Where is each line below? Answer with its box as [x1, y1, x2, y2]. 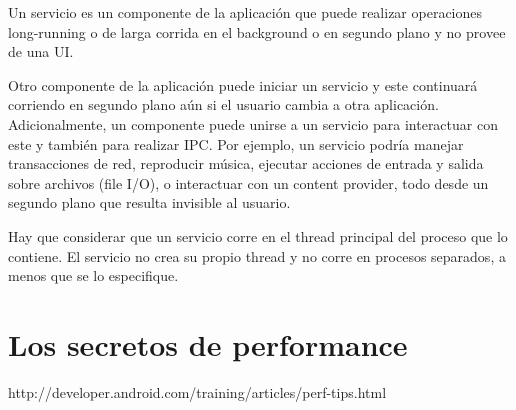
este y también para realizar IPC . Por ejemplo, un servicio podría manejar [8, 133, 464, 154]
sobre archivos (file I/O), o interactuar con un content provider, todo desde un [8, 172, 489, 193]
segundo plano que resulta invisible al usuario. [8, 192, 291, 213]
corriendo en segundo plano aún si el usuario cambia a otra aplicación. [8, 94, 439, 115]
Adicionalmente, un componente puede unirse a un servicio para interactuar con [8, 113, 498, 134]
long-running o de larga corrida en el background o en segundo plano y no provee [8, 21, 506, 42]
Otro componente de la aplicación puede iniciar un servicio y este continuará [8, 74, 478, 95]
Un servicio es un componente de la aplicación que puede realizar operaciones [8, 2, 483, 22]
